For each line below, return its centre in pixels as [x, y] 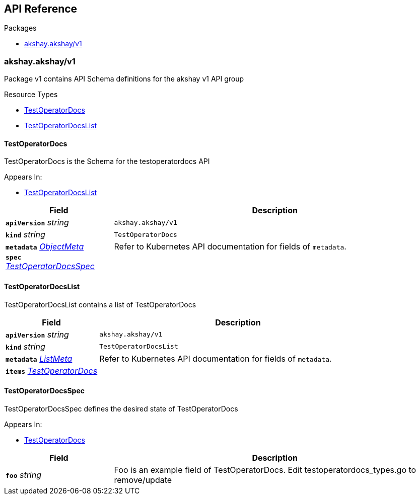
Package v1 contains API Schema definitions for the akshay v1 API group [124, 79]
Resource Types [31, 95]
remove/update [143, 480]
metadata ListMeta [39, 358]
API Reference [41, 9]
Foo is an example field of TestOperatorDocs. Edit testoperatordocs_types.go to [265, 470]
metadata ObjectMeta [45, 247]
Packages [20, 28]
